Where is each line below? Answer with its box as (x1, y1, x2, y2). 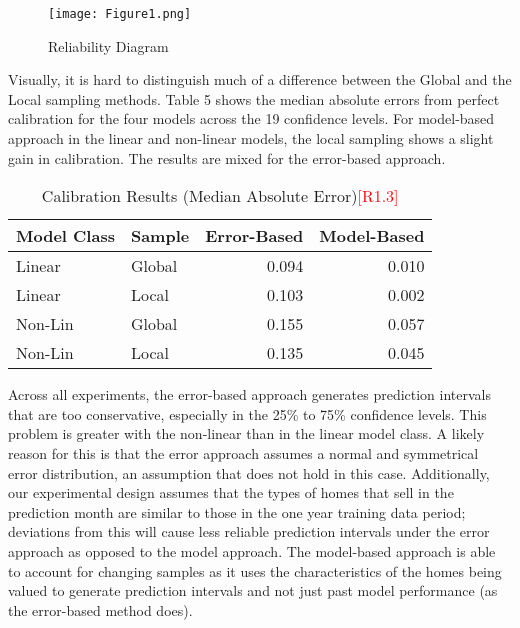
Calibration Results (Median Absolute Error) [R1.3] (41, 184, 399, 208)
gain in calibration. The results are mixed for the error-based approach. (8, 147, 446, 168)
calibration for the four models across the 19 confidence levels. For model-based (8, 108, 495, 129)
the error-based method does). (8, 599, 193, 620)
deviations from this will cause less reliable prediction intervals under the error (8, 521, 490, 542)
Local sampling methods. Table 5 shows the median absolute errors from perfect (8, 88, 500, 109)
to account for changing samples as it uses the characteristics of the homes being (8, 560, 502, 581)
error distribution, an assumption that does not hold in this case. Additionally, (8, 462, 490, 483)
